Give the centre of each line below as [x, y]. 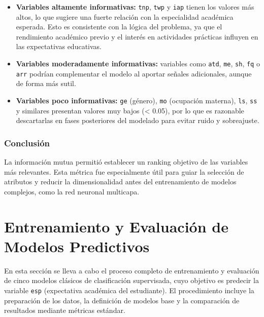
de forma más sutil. [46, 83]
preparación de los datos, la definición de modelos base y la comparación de [122, 300]
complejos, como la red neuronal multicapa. [72, 191]
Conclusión [27, 143]
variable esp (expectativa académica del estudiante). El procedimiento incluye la [129, 290]
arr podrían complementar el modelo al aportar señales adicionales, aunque [134, 73]
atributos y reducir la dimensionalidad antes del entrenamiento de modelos [120, 182]
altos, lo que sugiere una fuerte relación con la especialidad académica [125, 16]
